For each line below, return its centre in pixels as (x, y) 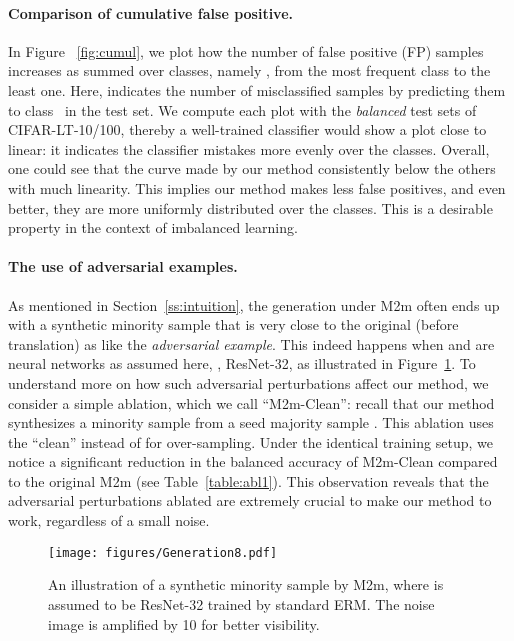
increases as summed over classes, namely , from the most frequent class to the (249, 70)
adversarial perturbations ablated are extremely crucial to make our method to (250, 500)
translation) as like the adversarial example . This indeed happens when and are (251, 343)
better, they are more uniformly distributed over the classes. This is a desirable (250, 207)
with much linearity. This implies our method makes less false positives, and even (257, 187)
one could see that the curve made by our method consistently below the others (252, 168)
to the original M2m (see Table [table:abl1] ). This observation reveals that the (248, 480)
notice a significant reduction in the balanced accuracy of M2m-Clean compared (253, 461)
